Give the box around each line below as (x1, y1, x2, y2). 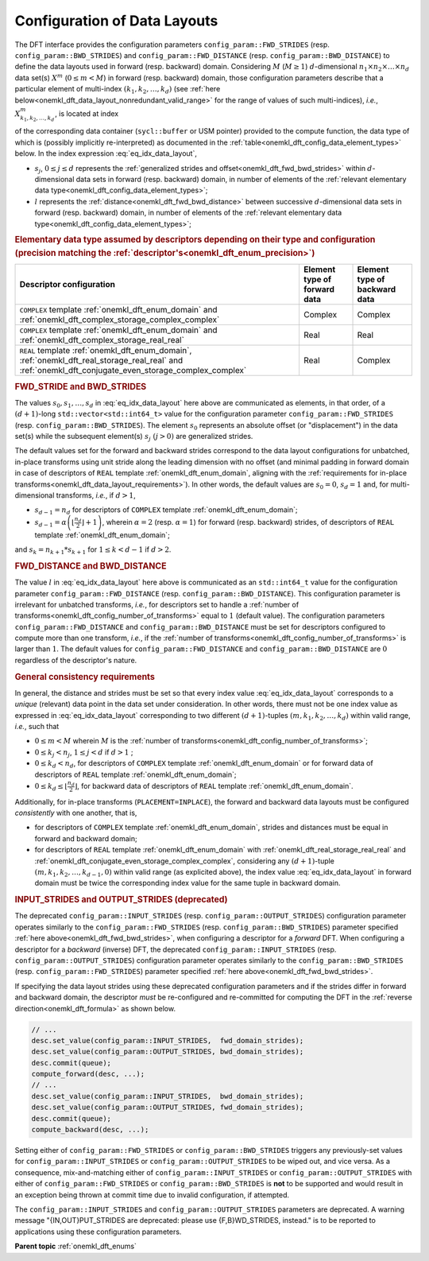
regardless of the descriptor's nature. (14, 655, 137, 665)
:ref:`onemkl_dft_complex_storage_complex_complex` (19, 314, 220, 325)
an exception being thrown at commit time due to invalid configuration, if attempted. (14, 1189, 290, 1200)
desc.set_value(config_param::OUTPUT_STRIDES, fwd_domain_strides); (31, 1103, 304, 1112)
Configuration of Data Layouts (14, 12, 218, 29)
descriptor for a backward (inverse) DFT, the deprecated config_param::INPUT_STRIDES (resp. (14, 945, 337, 954)
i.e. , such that (14, 722, 60, 731)
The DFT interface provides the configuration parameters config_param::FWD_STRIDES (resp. (14, 40, 330, 49)
